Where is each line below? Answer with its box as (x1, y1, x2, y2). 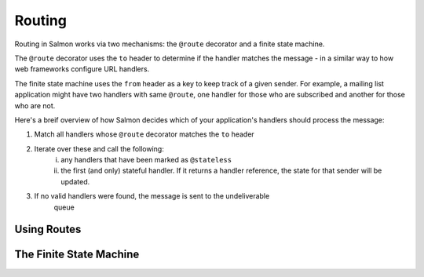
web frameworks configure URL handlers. (14, 64, 150, 74)
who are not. (14, 100, 56, 110)
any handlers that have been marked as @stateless (60, 155, 232, 165)
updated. (60, 177, 90, 186)
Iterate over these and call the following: (34, 144, 164, 153)
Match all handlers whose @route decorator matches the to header (34, 129, 254, 139)
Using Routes (14, 223, 82, 236)
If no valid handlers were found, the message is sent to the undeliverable (34, 191, 270, 201)
